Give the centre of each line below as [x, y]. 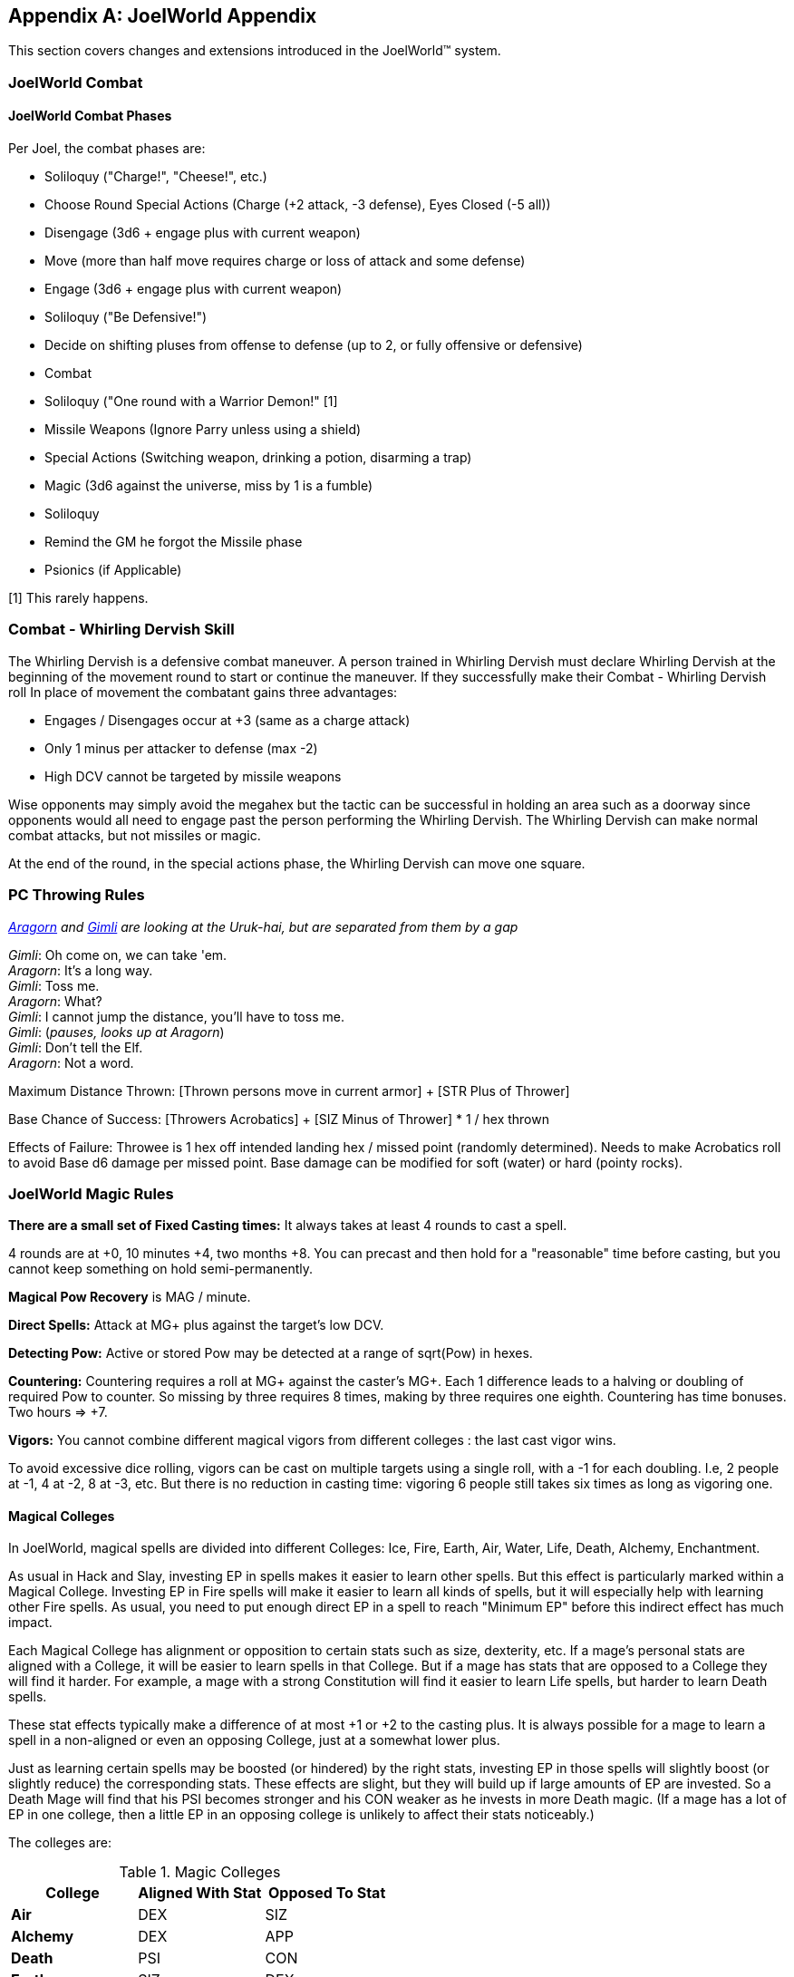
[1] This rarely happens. [78, 598]
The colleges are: [60, 1843]
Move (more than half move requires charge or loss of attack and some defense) [285, 261]
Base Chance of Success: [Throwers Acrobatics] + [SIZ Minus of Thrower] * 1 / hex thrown [279, 1119]
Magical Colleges [62, 1516]
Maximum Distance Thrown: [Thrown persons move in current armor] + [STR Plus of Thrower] [289, 1090]
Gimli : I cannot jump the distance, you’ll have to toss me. [176, 1016]
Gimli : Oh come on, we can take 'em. [118, 955]
